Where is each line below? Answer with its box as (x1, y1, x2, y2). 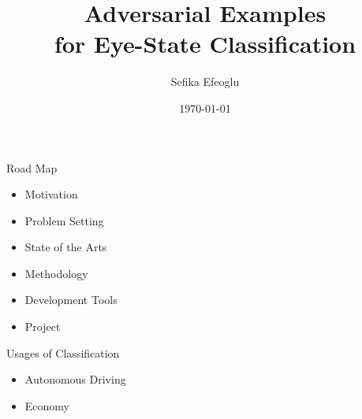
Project (24, 318, 61, 335)
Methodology (24, 265, 88, 281)
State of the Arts (24, 239, 107, 255)
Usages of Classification (6, 344, 120, 361)
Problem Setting (24, 212, 104, 228)
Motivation (24, 186, 78, 202)
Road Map (6, 159, 58, 176)
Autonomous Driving (24, 371, 126, 387)
